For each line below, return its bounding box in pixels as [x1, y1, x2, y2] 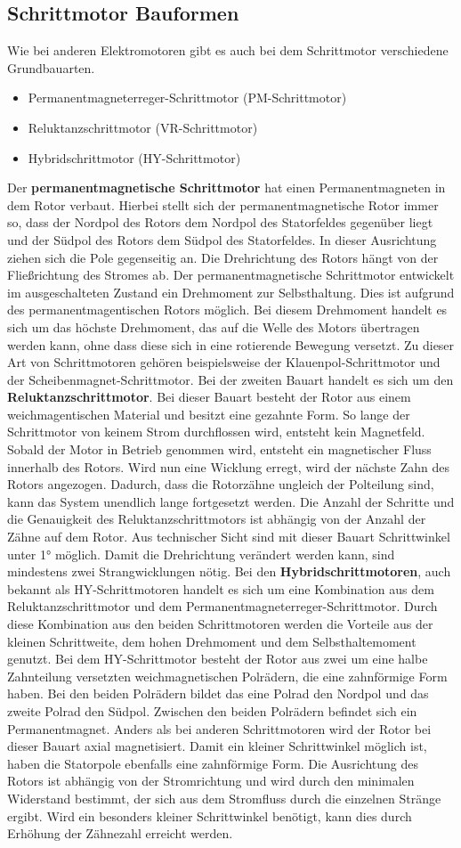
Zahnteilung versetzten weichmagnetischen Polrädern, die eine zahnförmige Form [7, 666, 448, 685]
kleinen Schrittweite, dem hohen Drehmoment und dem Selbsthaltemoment [7, 632, 417, 650]
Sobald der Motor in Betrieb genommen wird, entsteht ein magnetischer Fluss [7, 440, 432, 459]
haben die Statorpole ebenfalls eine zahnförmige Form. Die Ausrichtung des [7, 754, 419, 772]
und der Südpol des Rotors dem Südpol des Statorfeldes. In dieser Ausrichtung [7, 230, 437, 249]
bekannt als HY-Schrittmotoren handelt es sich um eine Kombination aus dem [7, 579, 434, 598]
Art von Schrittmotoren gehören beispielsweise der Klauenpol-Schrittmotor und [7, 353, 441, 371]
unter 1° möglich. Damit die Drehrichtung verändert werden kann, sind [7, 544, 395, 563]
